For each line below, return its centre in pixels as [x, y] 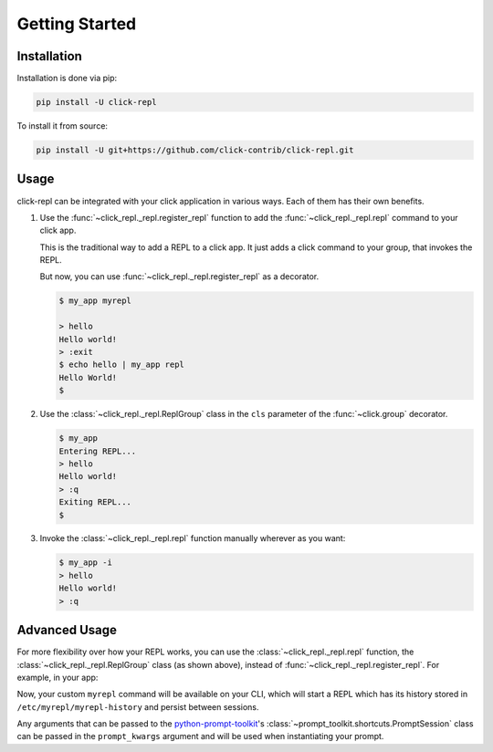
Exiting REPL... [95, 502]
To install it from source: [63, 126]
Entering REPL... [98, 451]
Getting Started [77, 24]
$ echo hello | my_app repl [121, 365]
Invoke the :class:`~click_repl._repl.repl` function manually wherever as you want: [193, 538]
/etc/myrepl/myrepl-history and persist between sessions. [138, 706]
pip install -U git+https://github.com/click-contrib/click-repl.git [195, 150]
